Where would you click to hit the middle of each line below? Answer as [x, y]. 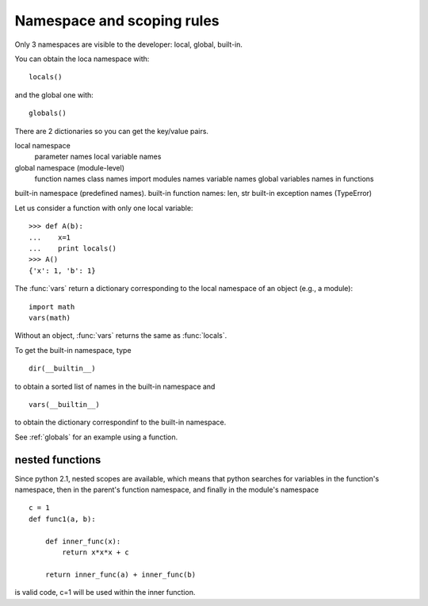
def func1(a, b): [62, 519]
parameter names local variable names [98, 157]
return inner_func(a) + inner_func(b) [120, 574]
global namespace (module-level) [70, 167]
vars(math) [50, 318]
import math [52, 307]
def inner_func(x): [83, 541]
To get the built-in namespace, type [73, 350]
